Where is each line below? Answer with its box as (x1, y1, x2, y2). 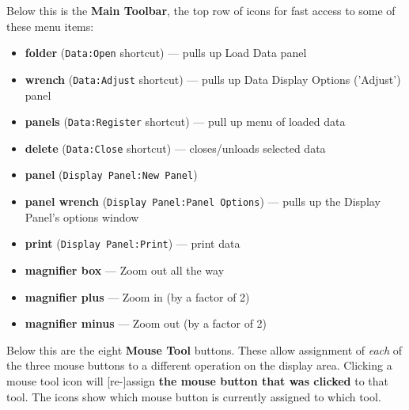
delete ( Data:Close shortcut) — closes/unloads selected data (25, 139, 326, 156)
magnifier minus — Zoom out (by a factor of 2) (25, 315, 267, 332)
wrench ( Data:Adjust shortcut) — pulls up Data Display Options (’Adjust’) (25, 70, 401, 87)
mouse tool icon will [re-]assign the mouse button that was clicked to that (6, 372, 388, 389)
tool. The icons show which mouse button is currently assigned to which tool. (6, 388, 381, 404)
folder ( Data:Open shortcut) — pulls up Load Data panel (25, 44, 307, 61)
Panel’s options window (25, 208, 139, 225)
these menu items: (6, 17, 94, 34)
